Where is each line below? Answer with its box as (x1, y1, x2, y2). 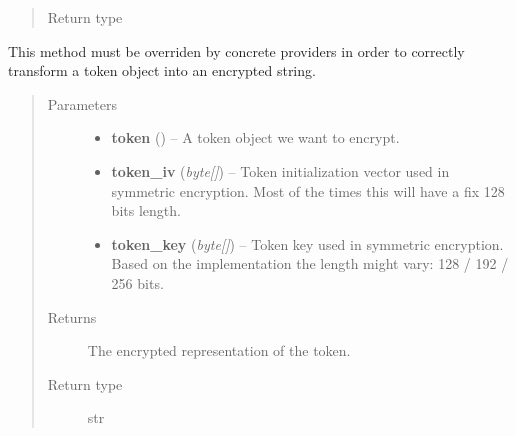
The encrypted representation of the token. (87, 340, 351, 361)
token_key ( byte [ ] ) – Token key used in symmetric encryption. (111, 233, 504, 254)
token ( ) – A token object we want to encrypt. (111, 127, 400, 148)
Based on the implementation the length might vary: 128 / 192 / (111, 253, 509, 274)
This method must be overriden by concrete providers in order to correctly (8, 40, 465, 61)
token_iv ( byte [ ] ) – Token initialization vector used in (111, 160, 450, 181)
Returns (47, 306, 97, 327)
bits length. (111, 200, 181, 221)
